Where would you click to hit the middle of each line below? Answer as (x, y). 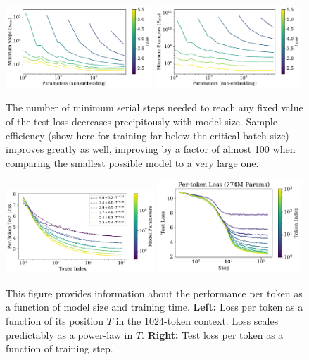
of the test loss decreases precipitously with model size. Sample (141, 122)
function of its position (55, 321)
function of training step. (59, 348)
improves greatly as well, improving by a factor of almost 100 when (151, 149)
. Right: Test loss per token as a (213, 334)
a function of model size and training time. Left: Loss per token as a (154, 307)
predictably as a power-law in (69, 334)
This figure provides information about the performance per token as (154, 293)
